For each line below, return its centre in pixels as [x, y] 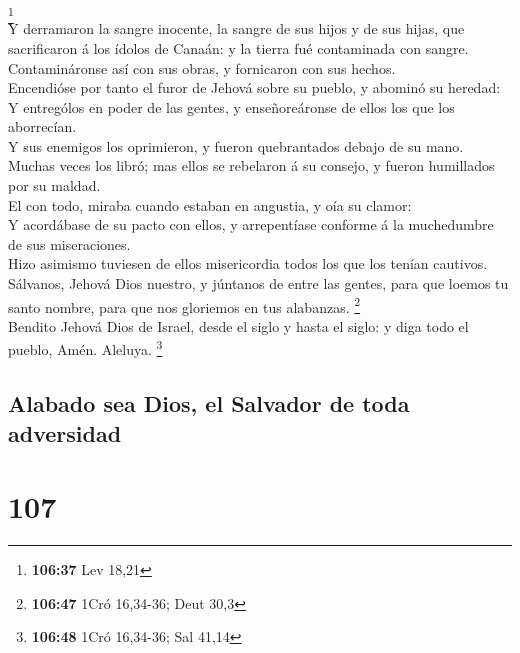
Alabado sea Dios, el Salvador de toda [209, 403]
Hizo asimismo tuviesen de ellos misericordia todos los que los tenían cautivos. [248, 263]
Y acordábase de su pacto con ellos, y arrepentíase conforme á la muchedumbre [251, 224]
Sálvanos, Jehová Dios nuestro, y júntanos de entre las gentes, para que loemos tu [258, 283]
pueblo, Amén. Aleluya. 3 [85, 348]
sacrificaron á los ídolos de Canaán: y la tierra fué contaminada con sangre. [238, 47]
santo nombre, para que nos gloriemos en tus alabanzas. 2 [184, 305]
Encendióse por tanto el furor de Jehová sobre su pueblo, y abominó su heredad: [254, 87]
